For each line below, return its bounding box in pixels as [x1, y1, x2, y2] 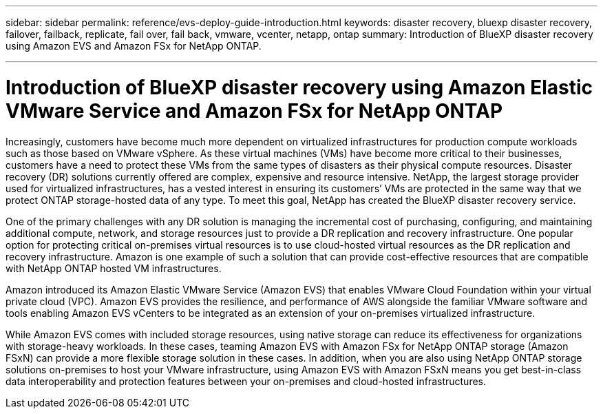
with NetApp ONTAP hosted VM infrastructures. [6, 262, 222, 274]
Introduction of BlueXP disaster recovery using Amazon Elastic [6, 75, 593, 99]
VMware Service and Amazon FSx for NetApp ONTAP [6, 99, 503, 123]
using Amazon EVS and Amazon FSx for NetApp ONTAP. [6, 40, 262, 52]
